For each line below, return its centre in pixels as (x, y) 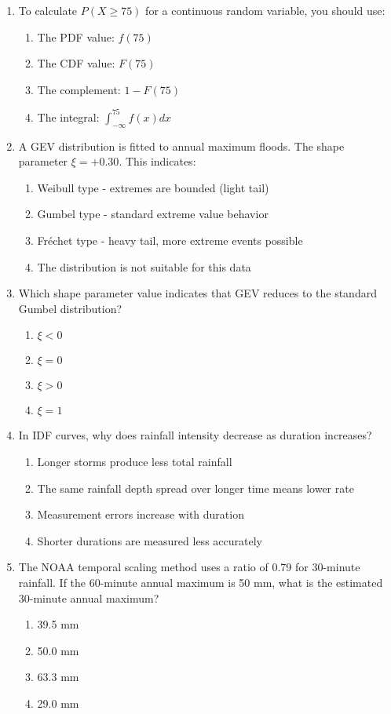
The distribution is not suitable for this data (144, 266)
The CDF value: (76, 63)
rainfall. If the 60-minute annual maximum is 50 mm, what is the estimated (201, 582)
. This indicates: (157, 161)
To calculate (48, 10)
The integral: (68, 117)
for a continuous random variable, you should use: (265, 10)
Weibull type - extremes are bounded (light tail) (153, 187)
